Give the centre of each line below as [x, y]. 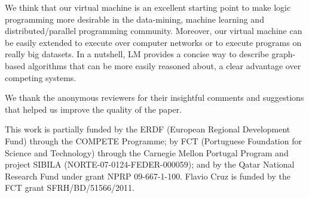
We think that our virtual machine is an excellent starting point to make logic [148, 7]
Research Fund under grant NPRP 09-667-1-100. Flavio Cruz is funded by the [148, 176]
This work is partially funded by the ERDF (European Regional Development [148, 129]
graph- [284, 54]
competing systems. [41, 77]
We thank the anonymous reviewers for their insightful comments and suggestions [154, 98]
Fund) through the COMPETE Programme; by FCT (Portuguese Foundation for [153, 140]
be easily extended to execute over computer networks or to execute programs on [153, 42]
